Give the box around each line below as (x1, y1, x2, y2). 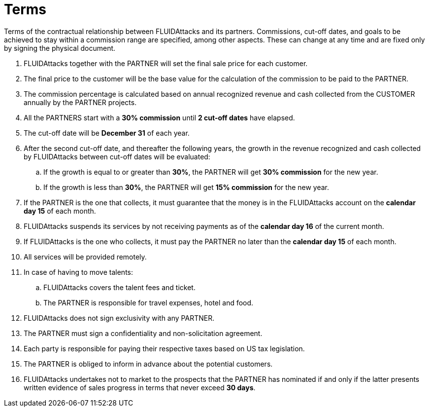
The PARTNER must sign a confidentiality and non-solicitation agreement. (24, 329, 263, 337)
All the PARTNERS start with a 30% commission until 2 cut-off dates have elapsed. (24, 113, 295, 122)
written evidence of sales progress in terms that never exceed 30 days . (24, 383, 256, 392)
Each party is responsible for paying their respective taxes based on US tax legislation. (24, 344, 305, 353)
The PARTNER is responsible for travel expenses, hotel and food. (43, 298, 254, 307)
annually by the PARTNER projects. (24, 98, 137, 107)
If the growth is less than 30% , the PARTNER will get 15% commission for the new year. (43, 183, 330, 191)
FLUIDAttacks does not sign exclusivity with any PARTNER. (24, 313, 215, 322)
